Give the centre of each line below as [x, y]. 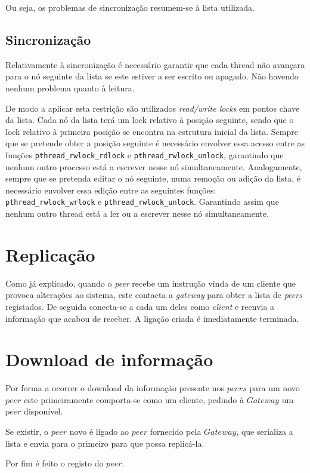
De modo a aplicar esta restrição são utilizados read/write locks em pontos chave [153, 108]
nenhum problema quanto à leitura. [70, 87]
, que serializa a [265, 431]
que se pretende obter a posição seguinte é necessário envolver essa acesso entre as [155, 143]
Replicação [50, 254]
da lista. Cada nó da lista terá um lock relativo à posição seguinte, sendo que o [150, 120]
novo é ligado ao [99, 431]
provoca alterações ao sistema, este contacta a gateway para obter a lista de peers [154, 295]
